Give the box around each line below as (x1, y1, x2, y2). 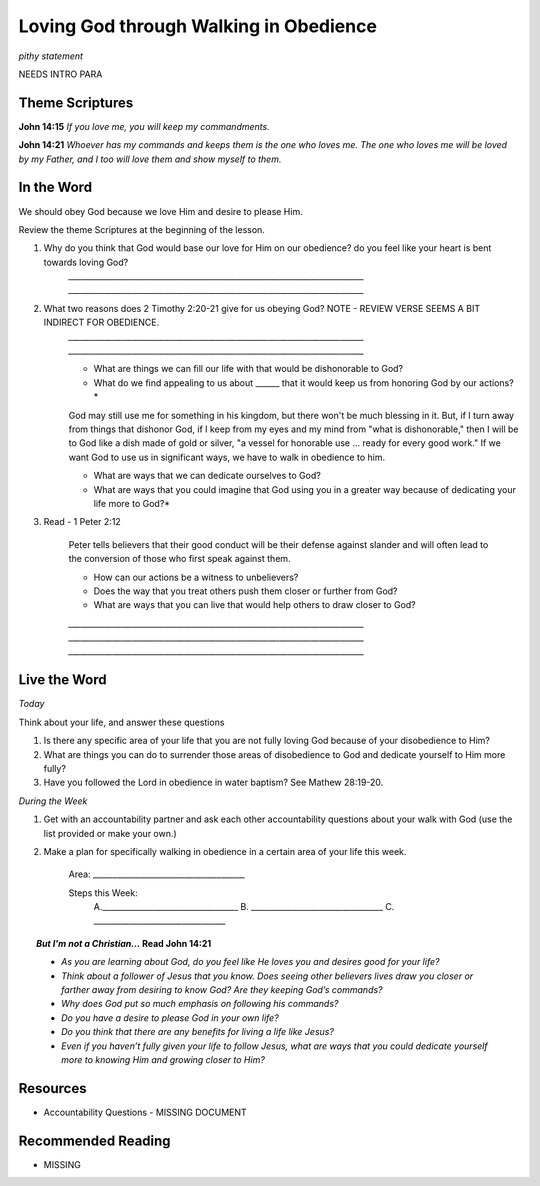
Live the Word (18, 671, 107, 689)
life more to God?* (93, 497, 170, 509)
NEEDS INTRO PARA (18, 68, 103, 80)
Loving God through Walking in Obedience (18, 15, 377, 37)
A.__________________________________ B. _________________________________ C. (93, 901, 395, 913)
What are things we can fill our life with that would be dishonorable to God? (93, 363, 404, 375)
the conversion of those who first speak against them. (68, 553, 291, 565)
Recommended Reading (18, 1132, 171, 1149)
